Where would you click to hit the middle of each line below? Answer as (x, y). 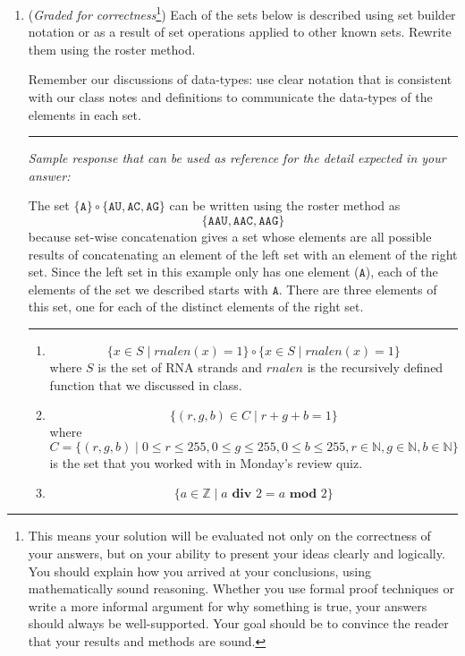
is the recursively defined (375, 366)
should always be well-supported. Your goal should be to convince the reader (238, 623)
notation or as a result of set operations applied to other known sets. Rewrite (240, 32)
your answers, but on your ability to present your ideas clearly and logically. (237, 553)
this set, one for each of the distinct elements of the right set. (196, 307)
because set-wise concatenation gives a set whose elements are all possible (230, 236)
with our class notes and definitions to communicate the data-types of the (230, 97)
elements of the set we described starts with (148, 289)
